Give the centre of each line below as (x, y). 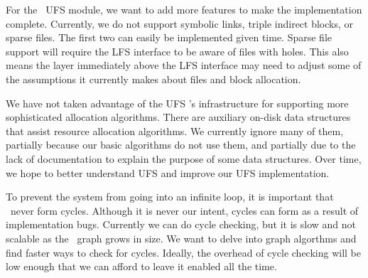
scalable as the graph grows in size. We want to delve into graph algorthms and (181, 238)
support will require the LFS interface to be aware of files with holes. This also (177, 51)
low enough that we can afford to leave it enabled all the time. (141, 266)
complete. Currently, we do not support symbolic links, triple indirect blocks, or (180, 23)
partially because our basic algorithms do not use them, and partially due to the (181, 145)
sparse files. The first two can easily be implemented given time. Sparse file (169, 37)
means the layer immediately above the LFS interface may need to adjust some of (184, 65)
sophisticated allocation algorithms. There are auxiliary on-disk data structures (178, 117)
